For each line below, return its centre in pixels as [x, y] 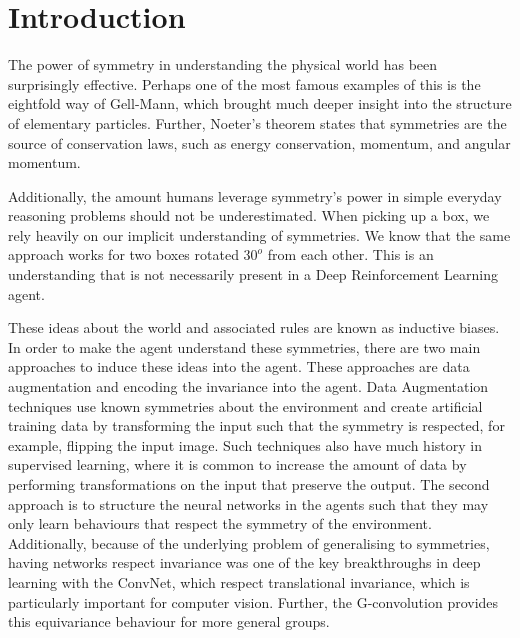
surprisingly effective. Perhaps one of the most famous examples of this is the [244, 83]
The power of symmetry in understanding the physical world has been [223, 64]
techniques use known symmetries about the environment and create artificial [245, 405]
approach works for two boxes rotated [123, 254]
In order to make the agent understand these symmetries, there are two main [244, 346]
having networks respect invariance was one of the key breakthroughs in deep [244, 562]
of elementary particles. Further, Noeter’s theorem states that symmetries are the [257, 122]
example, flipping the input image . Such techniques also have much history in [245, 444]
